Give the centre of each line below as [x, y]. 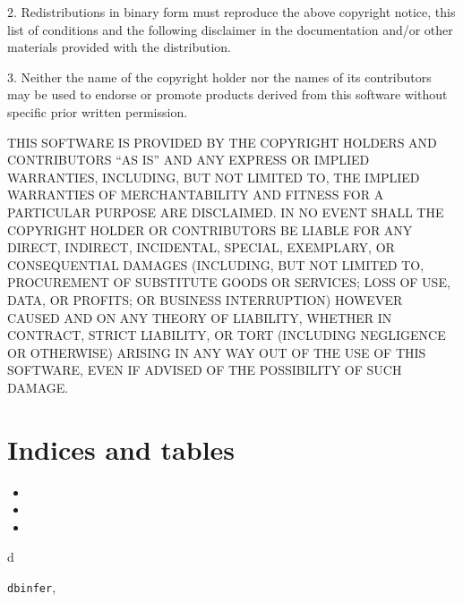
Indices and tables [121, 449]
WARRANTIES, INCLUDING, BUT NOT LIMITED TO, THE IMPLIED [214, 177]
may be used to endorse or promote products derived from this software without [227, 94]
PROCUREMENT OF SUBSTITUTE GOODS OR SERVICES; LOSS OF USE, [229, 282]
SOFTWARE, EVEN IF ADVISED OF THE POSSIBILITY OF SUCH [205, 370]
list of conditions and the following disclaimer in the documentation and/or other [230, 29]
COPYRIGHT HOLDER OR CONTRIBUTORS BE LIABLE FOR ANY [210, 229]
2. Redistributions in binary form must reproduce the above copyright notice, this [231, 12]
